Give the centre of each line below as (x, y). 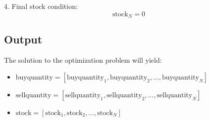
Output (23, 39)
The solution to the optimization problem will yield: (83, 60)
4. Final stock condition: (41, 6)
